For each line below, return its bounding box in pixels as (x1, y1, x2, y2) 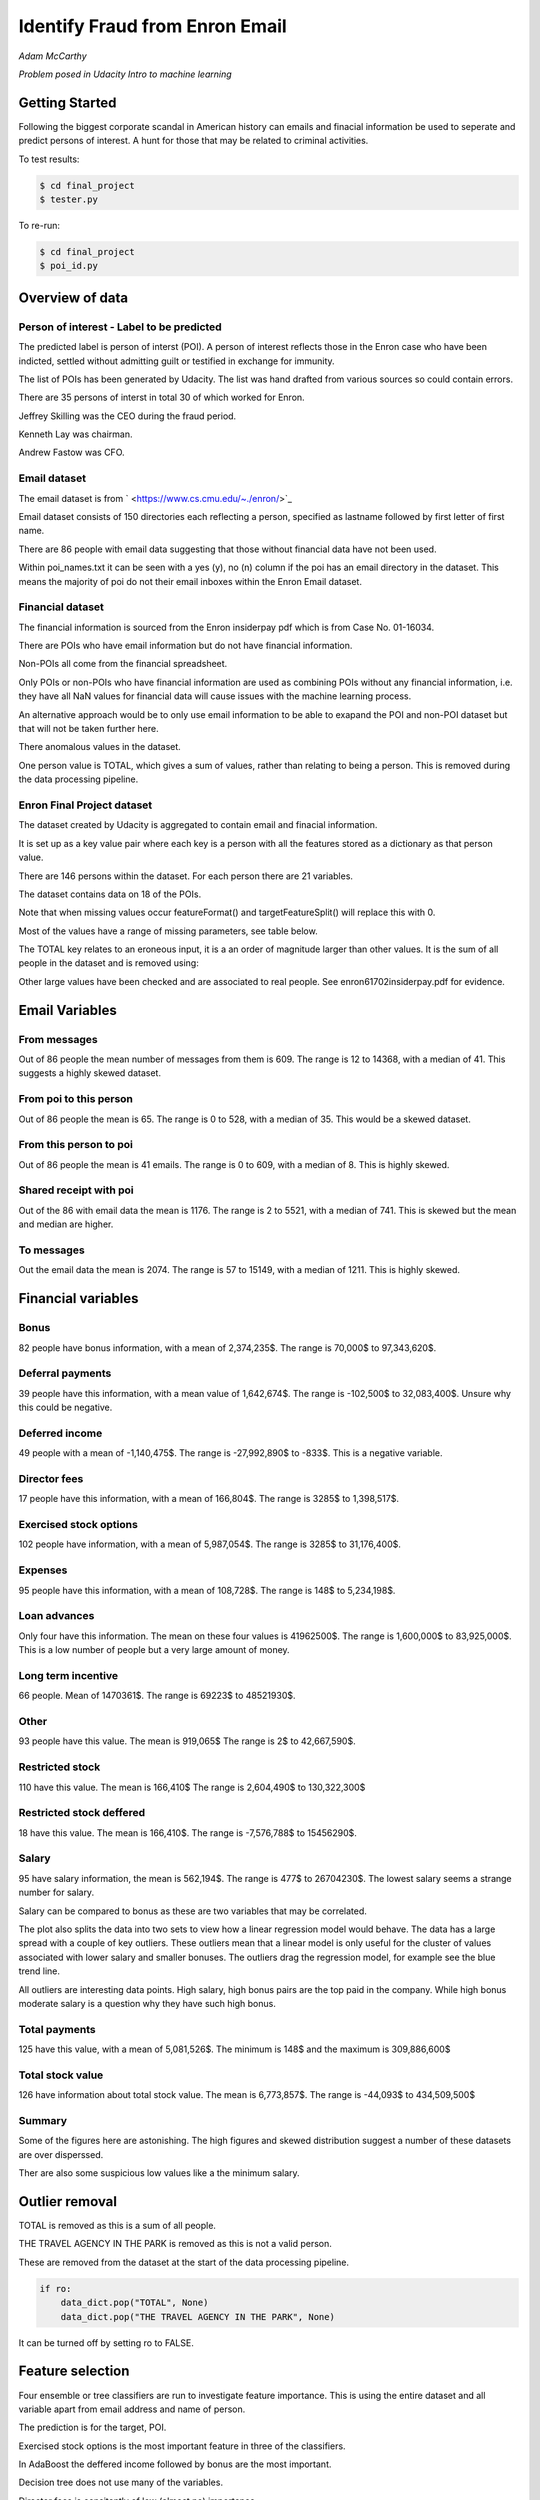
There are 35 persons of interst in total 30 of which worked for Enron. (18, 391, 305, 404)
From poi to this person (18, 1092, 134, 1106)
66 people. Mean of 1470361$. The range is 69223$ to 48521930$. (18, 1690, 296, 1702)
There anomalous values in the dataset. (18, 741, 182, 753)
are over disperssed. (18, 2148, 104, 2160)
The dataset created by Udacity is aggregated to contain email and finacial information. (18, 819, 378, 831)
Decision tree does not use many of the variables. (18, 2476, 224, 2489)
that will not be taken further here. (18, 723, 159, 735)
